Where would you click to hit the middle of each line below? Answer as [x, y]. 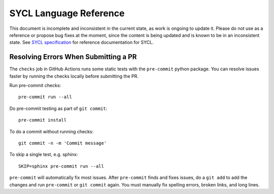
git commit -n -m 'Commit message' [63, 143]
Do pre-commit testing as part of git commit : [58, 108]
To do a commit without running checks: [52, 131]
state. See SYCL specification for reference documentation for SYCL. [82, 43]
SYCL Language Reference [67, 13]
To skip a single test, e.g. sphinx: [44, 154]
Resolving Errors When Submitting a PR [73, 57]
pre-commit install [43, 120]
